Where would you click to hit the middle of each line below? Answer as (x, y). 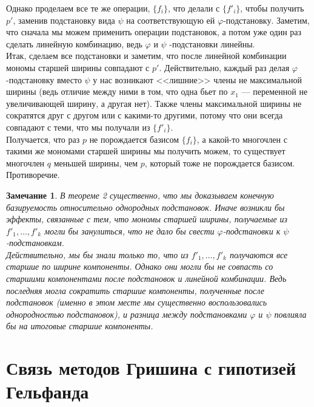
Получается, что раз (43, 139)
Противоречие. (33, 175)
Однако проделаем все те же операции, (78, 8)
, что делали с (194, 8)
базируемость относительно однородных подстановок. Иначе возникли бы (145, 207)
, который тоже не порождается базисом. (220, 162)
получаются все (259, 254)
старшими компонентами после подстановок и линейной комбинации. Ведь (146, 279)
